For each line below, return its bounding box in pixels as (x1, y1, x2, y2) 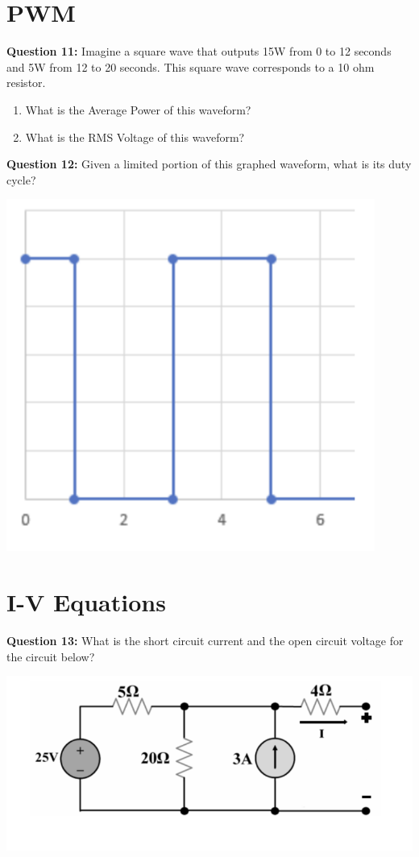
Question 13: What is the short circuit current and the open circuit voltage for (6, 632, 404, 648)
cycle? (6, 171, 36, 188)
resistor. (6, 74, 46, 91)
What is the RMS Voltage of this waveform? (25, 128, 245, 145)
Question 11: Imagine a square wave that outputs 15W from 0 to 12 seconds (6, 43, 392, 60)
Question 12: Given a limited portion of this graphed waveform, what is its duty (6, 155, 412, 172)
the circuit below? (6, 648, 95, 664)
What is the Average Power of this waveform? (25, 101, 251, 118)
